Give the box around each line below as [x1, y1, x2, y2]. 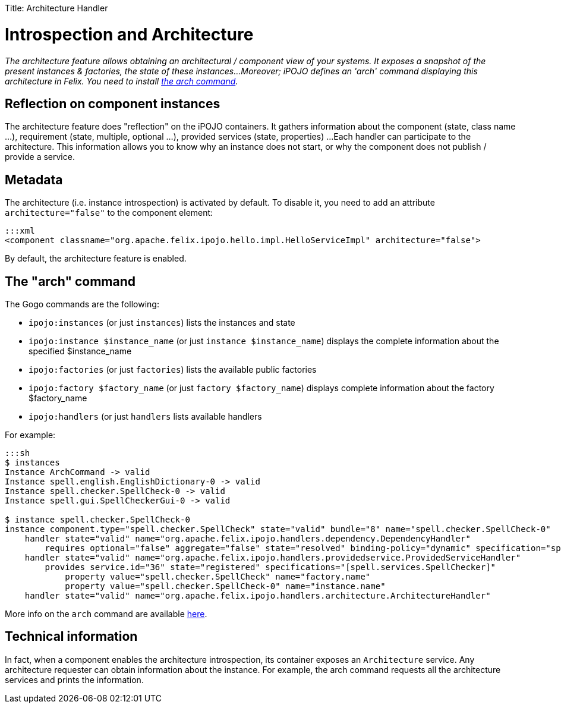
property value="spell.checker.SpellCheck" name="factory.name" [65, 572, 371, 582]
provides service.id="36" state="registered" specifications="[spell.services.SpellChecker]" [45, 562, 496, 572]
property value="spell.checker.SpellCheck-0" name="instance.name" [65, 581, 386, 591]
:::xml [5, 226, 35, 236]
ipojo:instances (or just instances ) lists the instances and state [29, 317, 295, 328]
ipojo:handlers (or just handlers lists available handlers [29, 411, 262, 422]
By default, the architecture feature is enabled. [5, 253, 187, 264]
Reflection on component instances [5, 96, 220, 111]
